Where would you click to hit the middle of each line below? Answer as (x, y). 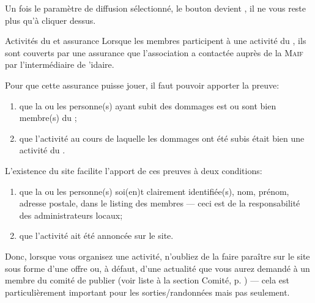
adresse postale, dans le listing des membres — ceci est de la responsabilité (160, 203)
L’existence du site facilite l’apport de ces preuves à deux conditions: (134, 170)
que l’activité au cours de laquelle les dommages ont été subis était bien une (162, 138)
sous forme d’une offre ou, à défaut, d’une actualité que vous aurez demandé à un (157, 268)
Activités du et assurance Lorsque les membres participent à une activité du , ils (156, 41)
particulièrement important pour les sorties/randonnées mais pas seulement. (147, 292)
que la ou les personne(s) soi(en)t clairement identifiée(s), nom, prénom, (154, 191)
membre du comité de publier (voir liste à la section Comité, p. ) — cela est (147, 280)
